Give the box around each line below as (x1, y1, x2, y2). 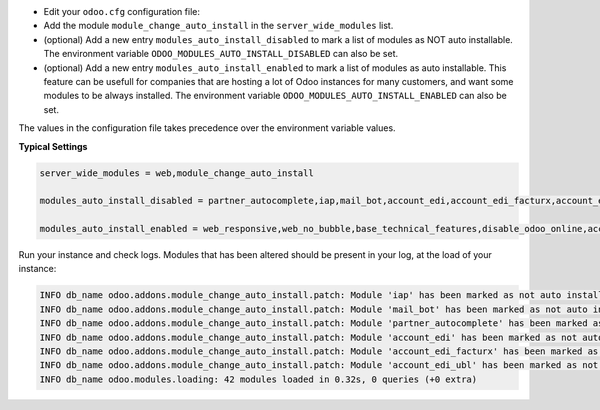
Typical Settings (18, 140, 88, 152)
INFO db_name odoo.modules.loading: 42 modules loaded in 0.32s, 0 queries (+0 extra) (39, 373, 478, 385)
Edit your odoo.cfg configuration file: (43, 6, 200, 17)
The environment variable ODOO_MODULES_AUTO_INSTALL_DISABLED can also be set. (43, 48, 399, 60)
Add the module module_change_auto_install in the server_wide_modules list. (43, 20, 394, 32)
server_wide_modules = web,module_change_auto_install (39, 167, 314, 179)
